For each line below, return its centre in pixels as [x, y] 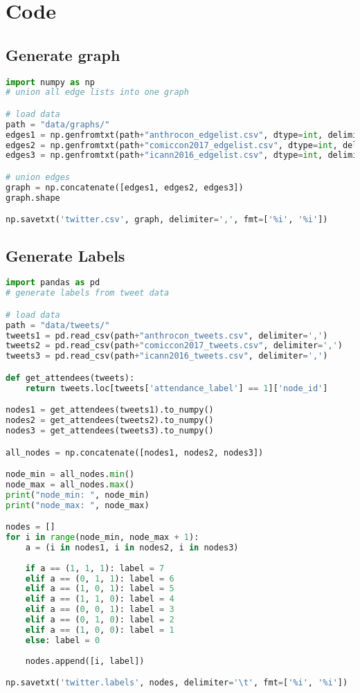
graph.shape [33, 198]
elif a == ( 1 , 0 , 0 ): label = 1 [100, 630]
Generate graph [63, 54]
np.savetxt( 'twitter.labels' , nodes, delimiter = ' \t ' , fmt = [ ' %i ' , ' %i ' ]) [177, 683]
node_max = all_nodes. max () [70, 484]
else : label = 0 [63, 640]
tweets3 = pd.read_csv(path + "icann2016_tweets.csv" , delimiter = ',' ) [167, 356]
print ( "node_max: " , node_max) [78, 505]
